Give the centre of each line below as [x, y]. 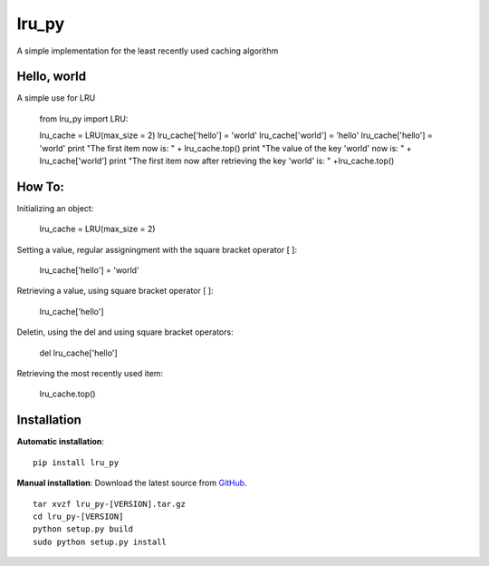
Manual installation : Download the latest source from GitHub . [132, 483]
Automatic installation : [60, 442]
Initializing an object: [55, 208]
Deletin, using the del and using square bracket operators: [125, 332]
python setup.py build [83, 529]
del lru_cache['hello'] [78, 353]
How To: [41, 186]
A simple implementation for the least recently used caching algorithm [148, 51]
